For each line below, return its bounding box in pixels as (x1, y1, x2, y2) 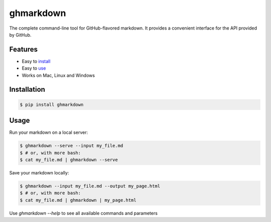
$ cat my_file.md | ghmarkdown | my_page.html (20, 197, 137, 203)
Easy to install (22, 58, 51, 64)
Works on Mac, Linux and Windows (22, 72, 95, 78)
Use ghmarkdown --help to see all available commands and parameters (9, 210, 158, 216)
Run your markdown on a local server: (9, 129, 88, 135)
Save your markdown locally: (9, 169, 69, 175)
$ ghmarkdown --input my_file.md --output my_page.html (20, 183, 161, 189)
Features (9, 45, 38, 54)
